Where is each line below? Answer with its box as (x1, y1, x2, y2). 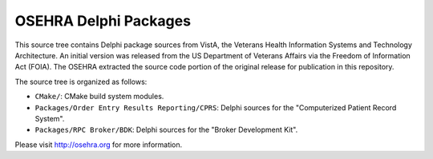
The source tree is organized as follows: (14, 77, 148, 86)
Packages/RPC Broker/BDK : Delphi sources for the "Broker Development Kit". (34, 125, 298, 135)
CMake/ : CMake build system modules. (34, 92, 164, 101)
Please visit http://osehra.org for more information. (14, 140, 183, 149)
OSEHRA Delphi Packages (14, 12, 192, 30)
